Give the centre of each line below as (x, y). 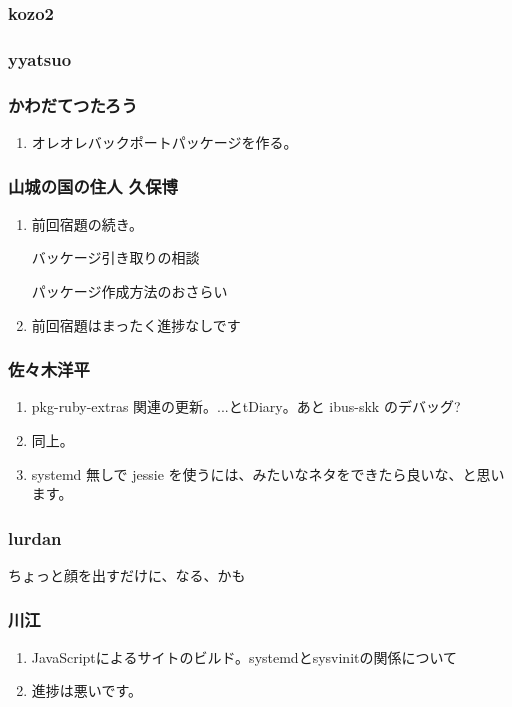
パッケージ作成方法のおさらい (129, 290)
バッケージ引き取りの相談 (115, 257)
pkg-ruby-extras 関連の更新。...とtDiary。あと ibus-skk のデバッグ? (246, 406)
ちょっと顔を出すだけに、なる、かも (127, 574)
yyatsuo (40, 58)
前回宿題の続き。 (87, 223)
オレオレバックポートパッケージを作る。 (164, 141)
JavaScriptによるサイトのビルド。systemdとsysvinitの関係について (244, 656)
